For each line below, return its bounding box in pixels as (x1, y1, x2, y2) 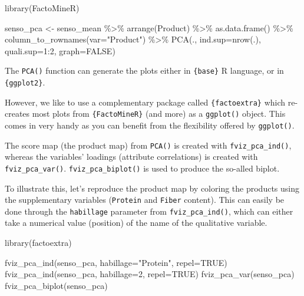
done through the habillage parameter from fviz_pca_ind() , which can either (5, 205, 293, 217)
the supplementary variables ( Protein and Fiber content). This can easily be (5, 193, 285, 206)
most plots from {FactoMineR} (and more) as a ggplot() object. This (32, 107, 286, 120)
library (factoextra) (5, 236, 72, 249)
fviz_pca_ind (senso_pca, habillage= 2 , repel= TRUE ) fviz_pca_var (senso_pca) (5, 268, 295, 280)
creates (5, 107, 30, 120)
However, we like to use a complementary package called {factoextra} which (5, 96, 286, 108)
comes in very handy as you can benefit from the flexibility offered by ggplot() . (5, 119, 295, 131)
